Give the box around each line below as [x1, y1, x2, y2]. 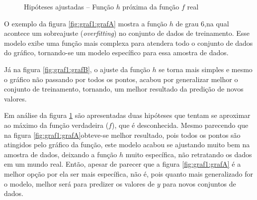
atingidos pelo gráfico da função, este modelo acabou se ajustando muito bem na [4, 139, 250, 150]
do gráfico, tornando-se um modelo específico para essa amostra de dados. [4, 47, 229, 58]
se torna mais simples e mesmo [159, 64, 253, 74]
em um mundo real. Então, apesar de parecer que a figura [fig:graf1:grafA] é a [4, 159, 241, 169]
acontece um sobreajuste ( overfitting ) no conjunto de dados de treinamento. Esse [4, 28, 250, 38]
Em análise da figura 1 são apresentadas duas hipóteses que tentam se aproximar [4, 110, 251, 120]
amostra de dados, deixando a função [4, 149, 117, 159]
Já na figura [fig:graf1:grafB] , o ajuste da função [4, 64, 150, 74]
